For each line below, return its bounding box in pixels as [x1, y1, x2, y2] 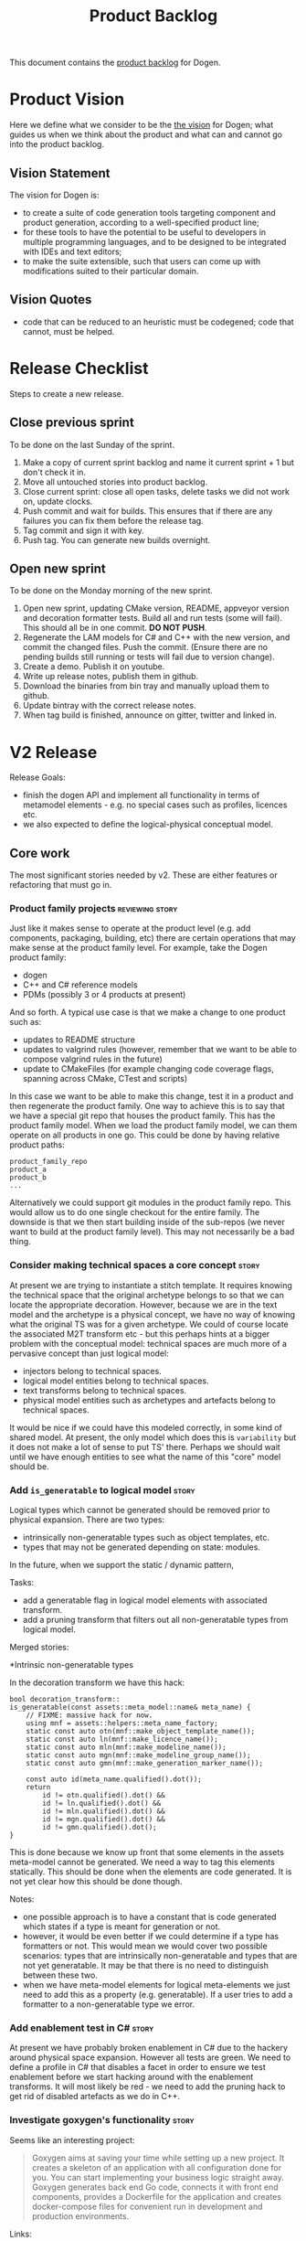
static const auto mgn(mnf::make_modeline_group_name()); [26, 1750, 251, 1760]
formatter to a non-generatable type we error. [22, 1999, 195, 2010]
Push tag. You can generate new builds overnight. [22, 534, 211, 545]
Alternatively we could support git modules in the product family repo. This [9, 1197, 291, 1208]
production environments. [31, 2210, 130, 2222]
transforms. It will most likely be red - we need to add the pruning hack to [9, 2081, 286, 2092]
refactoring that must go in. [9, 880, 112, 891]
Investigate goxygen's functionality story [9, 2114, 195, 2127]
